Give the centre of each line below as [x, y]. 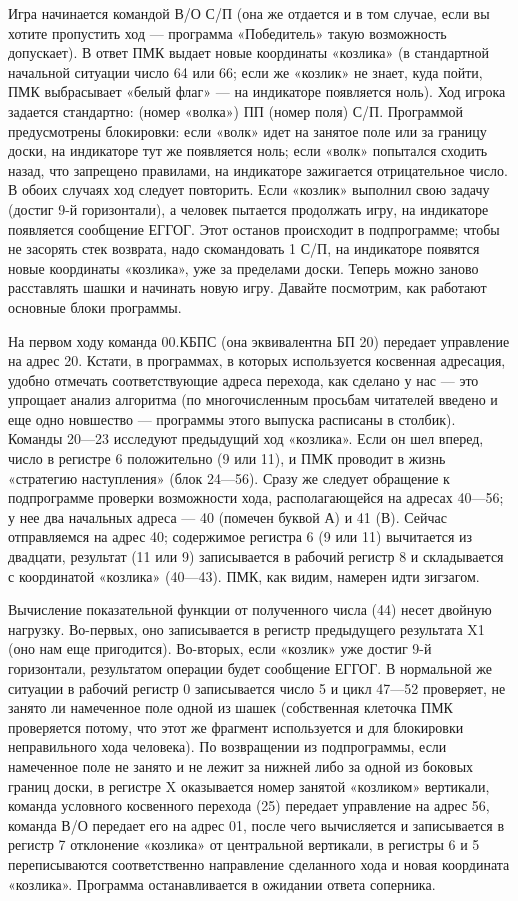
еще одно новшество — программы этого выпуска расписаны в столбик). [232, 418]
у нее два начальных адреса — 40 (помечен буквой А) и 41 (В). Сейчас [227, 516]
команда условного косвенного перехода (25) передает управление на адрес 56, [249, 805]
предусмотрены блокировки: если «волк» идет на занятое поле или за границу [247, 130]
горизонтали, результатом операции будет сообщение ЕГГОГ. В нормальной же [250, 668]
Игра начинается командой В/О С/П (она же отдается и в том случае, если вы [249, 13]
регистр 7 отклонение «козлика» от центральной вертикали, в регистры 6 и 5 [244, 844]
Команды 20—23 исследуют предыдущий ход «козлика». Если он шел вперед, [246, 438]
